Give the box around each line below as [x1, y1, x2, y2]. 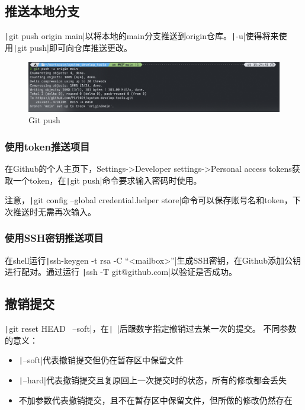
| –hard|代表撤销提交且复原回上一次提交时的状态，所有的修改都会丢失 [18, 374, 287, 386]
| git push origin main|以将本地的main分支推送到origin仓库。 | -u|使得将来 [5, 30, 279, 42]
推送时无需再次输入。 [12, 205, 96, 217]
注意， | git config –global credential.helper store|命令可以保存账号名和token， [5, 194, 293, 206]
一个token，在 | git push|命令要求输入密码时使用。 [12, 174, 202, 186]
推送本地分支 [5, 2, 79, 20]
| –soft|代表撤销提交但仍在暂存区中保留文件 [18, 354, 184, 366]
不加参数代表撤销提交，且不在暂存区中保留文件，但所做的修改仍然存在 [18, 393, 293, 406]
